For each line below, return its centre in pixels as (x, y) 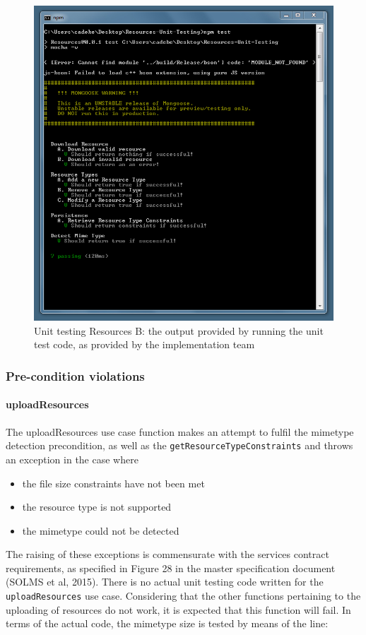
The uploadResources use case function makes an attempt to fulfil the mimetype (180, 431)
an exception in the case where (72, 459)
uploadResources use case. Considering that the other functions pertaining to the (183, 596)
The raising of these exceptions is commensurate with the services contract (167, 554)
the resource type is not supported (97, 507)
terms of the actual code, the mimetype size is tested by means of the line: (167, 623)
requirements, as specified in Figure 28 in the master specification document (171, 568)
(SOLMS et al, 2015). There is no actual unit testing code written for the (165, 582)
